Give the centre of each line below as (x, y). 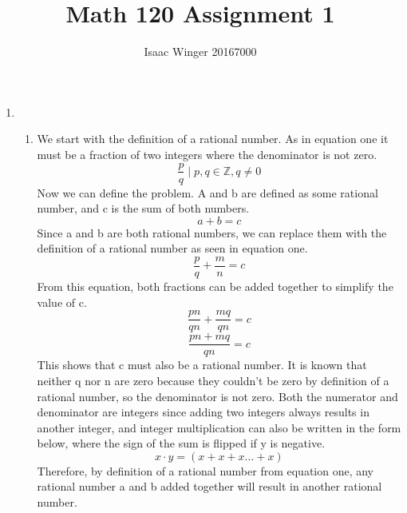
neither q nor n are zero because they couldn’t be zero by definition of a (213, 380)
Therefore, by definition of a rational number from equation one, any (205, 470)
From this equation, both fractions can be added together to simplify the (215, 286)
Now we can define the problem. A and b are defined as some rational (207, 192)
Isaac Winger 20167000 (200, 52)
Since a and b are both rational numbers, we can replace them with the (212, 232)
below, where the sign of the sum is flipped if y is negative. (181, 443)
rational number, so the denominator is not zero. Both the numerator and (217, 396)
